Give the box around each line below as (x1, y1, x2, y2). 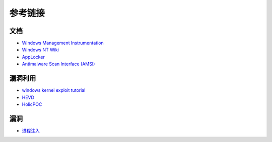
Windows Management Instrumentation (22, 40, 104, 46)
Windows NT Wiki (22, 47, 59, 53)
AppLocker (22, 54, 45, 60)
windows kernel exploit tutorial (22, 87, 86, 93)
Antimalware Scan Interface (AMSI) (22, 61, 95, 67)
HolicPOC (22, 101, 42, 107)
